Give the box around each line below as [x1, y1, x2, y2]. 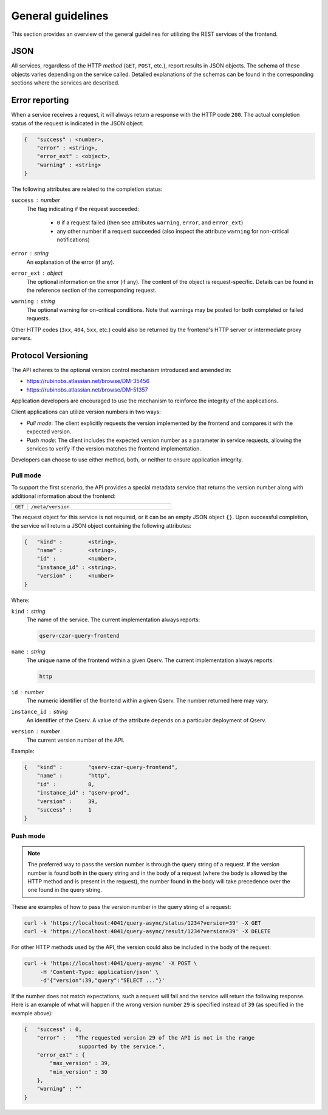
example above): [11, 1009, 53, 1017]
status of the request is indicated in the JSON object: [11, 119, 144, 127]
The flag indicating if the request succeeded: [26, 205, 139, 212]
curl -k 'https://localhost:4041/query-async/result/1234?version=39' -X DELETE [24, 928, 271, 935]
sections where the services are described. [11, 79, 120, 86]
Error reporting [11, 95, 69, 106]
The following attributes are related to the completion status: [11, 185, 163, 193]
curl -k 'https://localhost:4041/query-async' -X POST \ [24, 960, 197, 967]
